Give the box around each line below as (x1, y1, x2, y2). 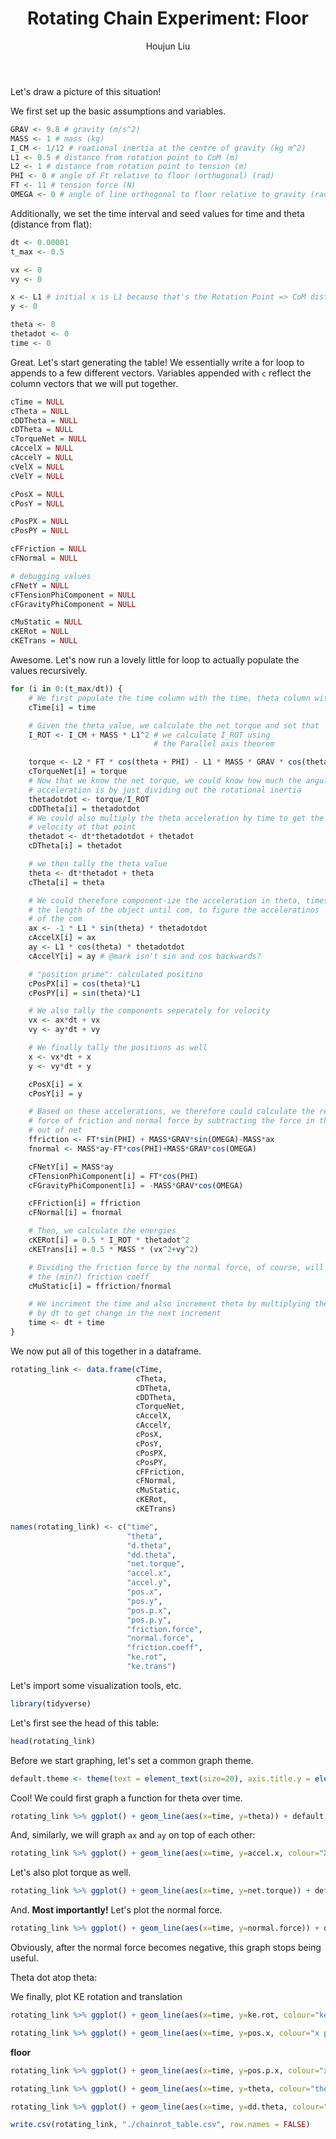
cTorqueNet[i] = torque (28, 767, 128, 777)
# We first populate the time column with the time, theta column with (28, 693, 333, 703)
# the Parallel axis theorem (153, 739, 275, 749)
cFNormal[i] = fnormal (28, 1208, 123, 1218)
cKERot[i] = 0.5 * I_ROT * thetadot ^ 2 (28, 1235, 190, 1246)
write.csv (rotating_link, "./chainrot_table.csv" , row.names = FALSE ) (10, 2120, 311, 2130)
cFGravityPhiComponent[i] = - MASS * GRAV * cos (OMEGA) (28, 1180, 244, 1191)
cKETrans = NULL (10, 636, 78, 646)
